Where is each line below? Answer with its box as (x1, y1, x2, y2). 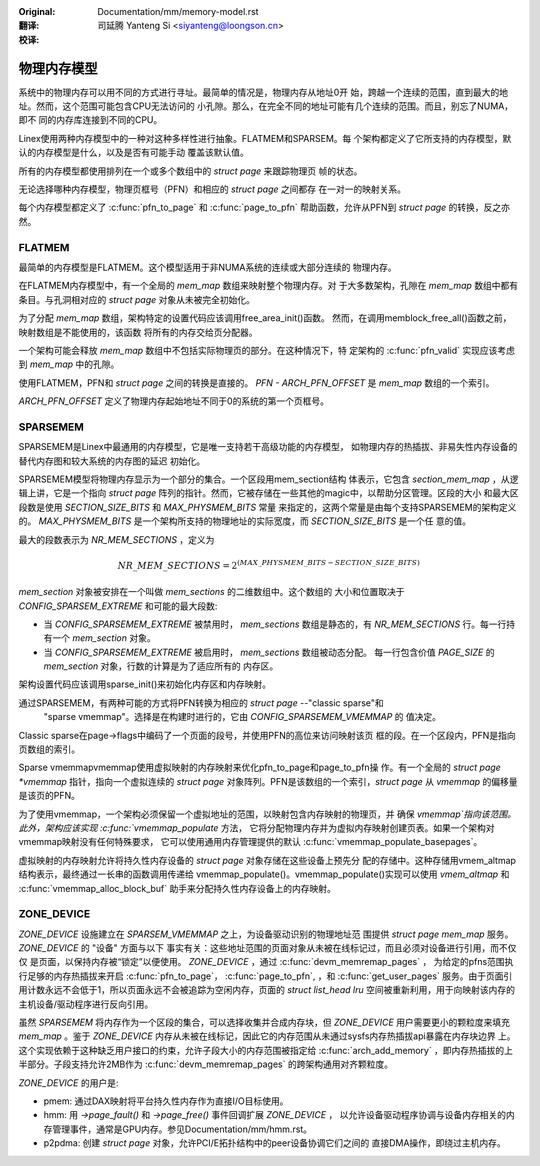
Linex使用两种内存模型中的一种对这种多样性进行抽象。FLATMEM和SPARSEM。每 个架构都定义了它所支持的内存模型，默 (18, 132, 512, 144)
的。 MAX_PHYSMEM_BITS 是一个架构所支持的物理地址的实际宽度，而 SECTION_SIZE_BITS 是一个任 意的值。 (18, 515, 472, 527)
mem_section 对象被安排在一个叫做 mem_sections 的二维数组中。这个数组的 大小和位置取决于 (18, 586, 405, 598)
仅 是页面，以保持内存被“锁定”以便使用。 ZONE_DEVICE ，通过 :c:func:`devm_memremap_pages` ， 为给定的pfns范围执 (18, 956, 514, 968)
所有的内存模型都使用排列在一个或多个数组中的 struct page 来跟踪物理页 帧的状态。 (18, 165, 363, 177)
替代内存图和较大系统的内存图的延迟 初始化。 (18, 455, 205, 467)
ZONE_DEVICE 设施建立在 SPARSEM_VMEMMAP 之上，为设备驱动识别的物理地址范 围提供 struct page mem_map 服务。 (18, 928, 514, 940)
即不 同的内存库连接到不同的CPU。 (18, 114, 163, 126)
